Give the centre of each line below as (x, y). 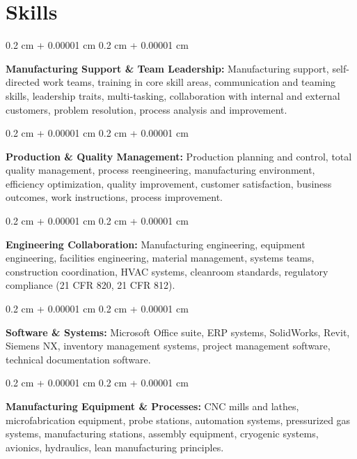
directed (23, 82)
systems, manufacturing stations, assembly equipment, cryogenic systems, (162, 434)
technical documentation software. (78, 359)
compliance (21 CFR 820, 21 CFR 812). (90, 285)
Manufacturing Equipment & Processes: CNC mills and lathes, (152, 406)
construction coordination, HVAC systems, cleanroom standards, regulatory (167, 271)
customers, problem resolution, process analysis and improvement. (146, 109)
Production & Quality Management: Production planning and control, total (179, 156)
